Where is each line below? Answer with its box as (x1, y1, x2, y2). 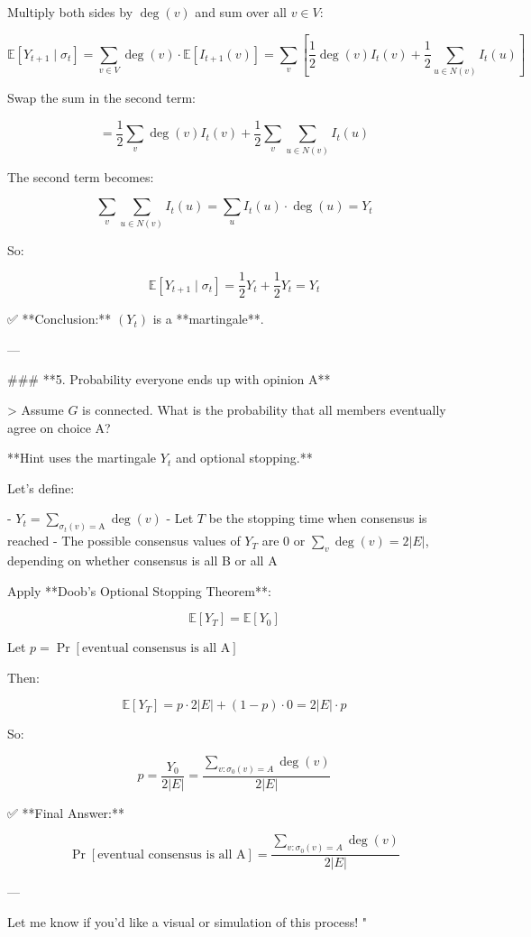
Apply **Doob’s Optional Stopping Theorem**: (7, 581, 271, 600)
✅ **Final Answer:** (7, 803, 124, 822)
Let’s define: (7, 478, 75, 497)
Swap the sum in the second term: (7, 88, 197, 107)
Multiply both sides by (7, 3, 133, 21)
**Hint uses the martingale (7, 448, 157, 467)
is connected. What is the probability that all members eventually (82, 400, 446, 418)
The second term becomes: (7, 167, 154, 186)
